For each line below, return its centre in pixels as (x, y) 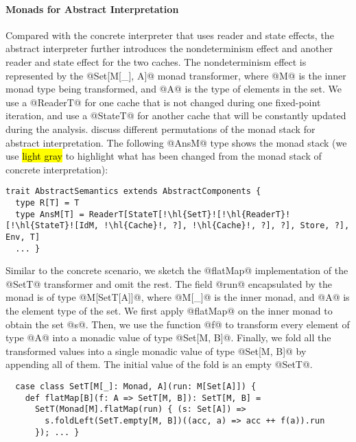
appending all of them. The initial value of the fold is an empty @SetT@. (159, 364)
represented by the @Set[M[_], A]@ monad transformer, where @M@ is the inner (176, 75)
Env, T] (23, 237)
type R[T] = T (47, 202)
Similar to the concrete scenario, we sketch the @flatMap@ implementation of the (177, 270)
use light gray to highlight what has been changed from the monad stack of (164, 156)
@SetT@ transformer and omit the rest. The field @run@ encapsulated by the (169, 283)
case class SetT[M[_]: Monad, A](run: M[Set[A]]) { (136, 387)
